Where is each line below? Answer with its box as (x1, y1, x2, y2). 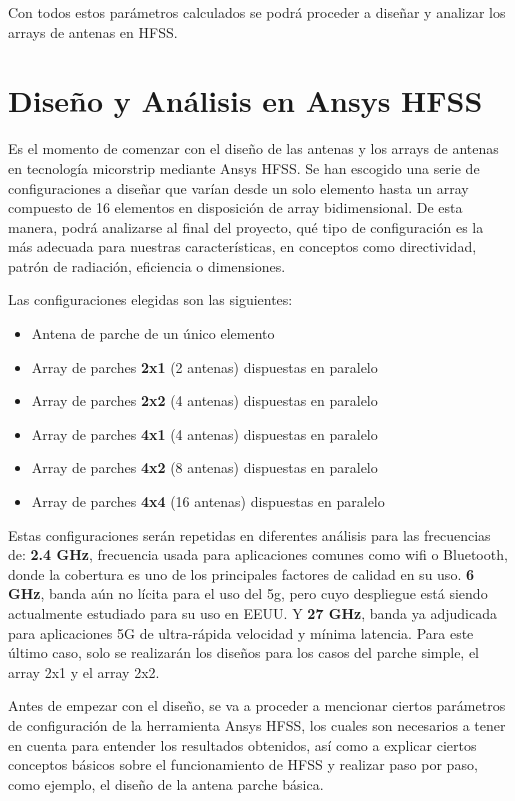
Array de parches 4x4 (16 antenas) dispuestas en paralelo (31, 491, 385, 512)
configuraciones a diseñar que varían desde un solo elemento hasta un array (8, 177, 469, 198)
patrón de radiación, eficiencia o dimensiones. (8, 255, 286, 276)
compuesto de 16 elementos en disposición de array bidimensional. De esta (8, 197, 463, 218)
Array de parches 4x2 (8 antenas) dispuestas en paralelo (31, 457, 378, 478)
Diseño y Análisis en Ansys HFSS (8, 80, 483, 121)
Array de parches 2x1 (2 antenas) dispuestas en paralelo (31, 356, 378, 377)
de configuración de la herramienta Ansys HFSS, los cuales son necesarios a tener (8, 714, 506, 735)
